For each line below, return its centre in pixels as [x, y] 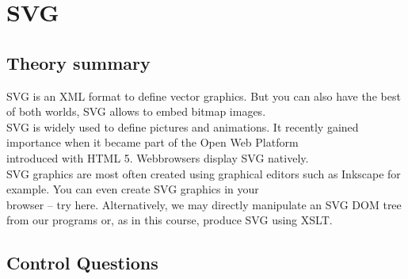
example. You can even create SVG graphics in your [133, 189]
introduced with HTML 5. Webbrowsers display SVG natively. [158, 157]
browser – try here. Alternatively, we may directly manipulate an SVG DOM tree [204, 204]
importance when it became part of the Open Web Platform [153, 142]
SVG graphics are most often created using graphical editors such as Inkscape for [204, 173]
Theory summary [78, 62]
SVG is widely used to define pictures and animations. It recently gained [183, 126]
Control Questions [82, 263]
